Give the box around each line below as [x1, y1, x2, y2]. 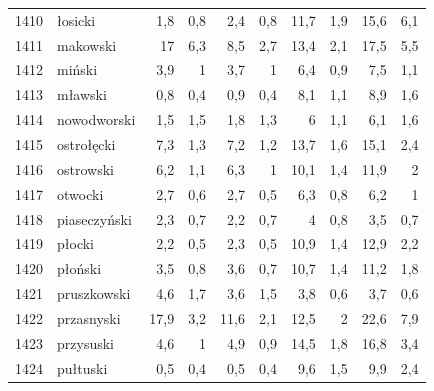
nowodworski [57, 109, 136, 130]
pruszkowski [57, 283, 131, 304]
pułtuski [57, 357, 108, 378]
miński [57, 59, 98, 80]
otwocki [57, 183, 104, 204]
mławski [57, 84, 107, 105]
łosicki [57, 9, 96, 30]
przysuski [57, 332, 114, 353]
